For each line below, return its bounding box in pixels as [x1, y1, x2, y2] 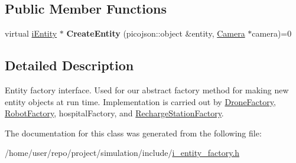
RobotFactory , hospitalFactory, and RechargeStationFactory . [5, 107, 224, 119]
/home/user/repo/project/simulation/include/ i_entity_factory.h [5, 146, 240, 159]
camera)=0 [252, 27, 292, 40]
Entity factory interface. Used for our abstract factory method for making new [5, 84, 289, 96]
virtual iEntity [5, 27, 57, 40]
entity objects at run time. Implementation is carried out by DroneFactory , [5, 95, 276, 107]
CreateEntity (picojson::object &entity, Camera [66, 27, 245, 40]
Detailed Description [5, 56, 134, 74]
